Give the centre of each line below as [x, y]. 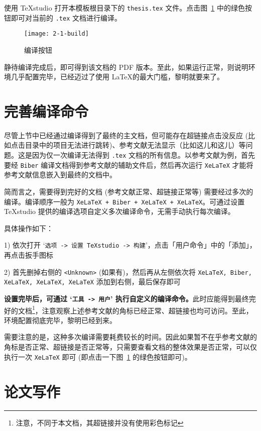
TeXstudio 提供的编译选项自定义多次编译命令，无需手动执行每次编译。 [119, 211]
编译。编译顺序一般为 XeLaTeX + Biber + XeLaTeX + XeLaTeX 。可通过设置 [124, 201]
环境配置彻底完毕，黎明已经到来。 [60, 320]
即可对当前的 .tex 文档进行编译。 [66, 17]
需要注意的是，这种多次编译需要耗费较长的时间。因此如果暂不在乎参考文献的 [130, 337]
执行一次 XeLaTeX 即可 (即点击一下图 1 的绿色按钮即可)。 [98, 356]
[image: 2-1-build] [56, 34]
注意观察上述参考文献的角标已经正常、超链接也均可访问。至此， [147, 310]
